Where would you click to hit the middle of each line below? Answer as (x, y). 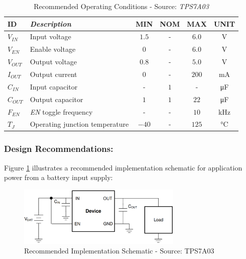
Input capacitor (54, 86)
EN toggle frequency (61, 111)
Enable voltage (53, 49)
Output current (53, 74)
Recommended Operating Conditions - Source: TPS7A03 (121, 6)
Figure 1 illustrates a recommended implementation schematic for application (123, 167)
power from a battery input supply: (58, 177)
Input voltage (50, 36)
